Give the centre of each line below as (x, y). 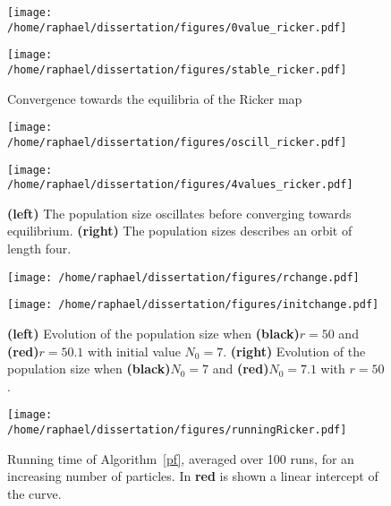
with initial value (134, 351)
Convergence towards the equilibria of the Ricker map (155, 98)
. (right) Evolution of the (294, 351)
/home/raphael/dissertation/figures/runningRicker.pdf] (177, 429)
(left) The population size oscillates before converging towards (179, 213)
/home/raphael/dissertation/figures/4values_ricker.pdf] (180, 185)
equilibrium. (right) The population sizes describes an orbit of (180, 231)
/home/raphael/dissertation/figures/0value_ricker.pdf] (177, 27)
